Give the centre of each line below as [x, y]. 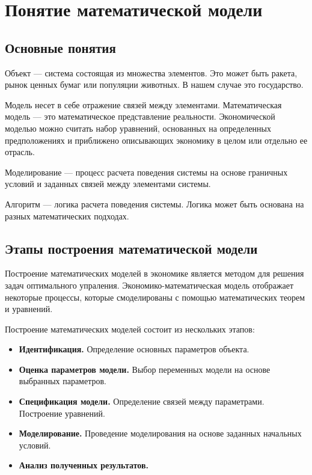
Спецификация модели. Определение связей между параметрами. [142, 401]
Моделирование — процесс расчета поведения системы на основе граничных [146, 172]
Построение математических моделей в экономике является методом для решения [154, 273]
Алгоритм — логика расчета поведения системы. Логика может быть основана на [154, 204]
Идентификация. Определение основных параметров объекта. [134, 349]
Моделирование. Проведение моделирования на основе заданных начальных [160, 433]
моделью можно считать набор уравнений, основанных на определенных [138, 128]
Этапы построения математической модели [131, 248]
